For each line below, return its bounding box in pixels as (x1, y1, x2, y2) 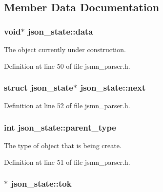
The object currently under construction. (4, 44, 126, 54)
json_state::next (80, 81, 146, 94)
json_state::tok (11, 177, 72, 190)
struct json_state (4, 81, 73, 94)
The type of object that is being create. (4, 140, 122, 151)
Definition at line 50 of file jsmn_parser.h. (4, 60, 130, 71)
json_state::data (27, 25, 93, 37)
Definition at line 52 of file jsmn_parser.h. (4, 100, 130, 111)
